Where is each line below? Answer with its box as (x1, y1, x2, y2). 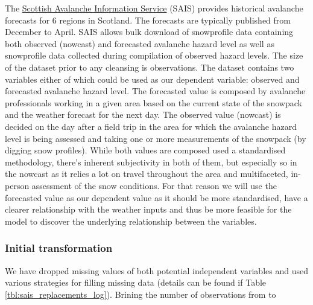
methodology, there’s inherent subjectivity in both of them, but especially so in (5, 155, 297, 168)
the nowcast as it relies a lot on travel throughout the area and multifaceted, (5, 167, 288, 180)
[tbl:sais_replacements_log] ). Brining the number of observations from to (5, 287, 276, 300)
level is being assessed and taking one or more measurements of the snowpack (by (5, 132, 306, 144)
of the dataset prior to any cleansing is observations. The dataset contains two (5, 60, 294, 73)
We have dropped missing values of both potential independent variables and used (5, 264, 308, 277)
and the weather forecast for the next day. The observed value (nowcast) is (5, 108, 281, 121)
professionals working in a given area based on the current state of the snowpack (5, 96, 302, 109)
